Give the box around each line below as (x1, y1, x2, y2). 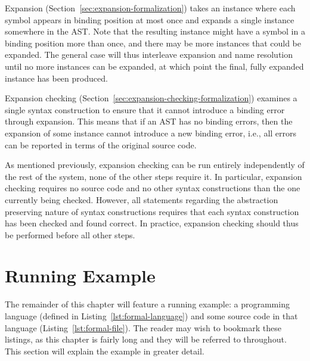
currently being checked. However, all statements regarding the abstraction (5, 193, 278, 206)
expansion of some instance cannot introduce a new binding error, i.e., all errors (5, 126, 297, 139)
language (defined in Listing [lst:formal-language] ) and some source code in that (5, 310, 298, 322)
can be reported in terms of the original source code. (5, 138, 197, 151)
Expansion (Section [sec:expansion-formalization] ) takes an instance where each (5, 2, 296, 14)
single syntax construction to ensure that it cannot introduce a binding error (5, 103, 285, 116)
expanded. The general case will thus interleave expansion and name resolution (5, 48, 293, 61)
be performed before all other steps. (5, 228, 135, 241)
